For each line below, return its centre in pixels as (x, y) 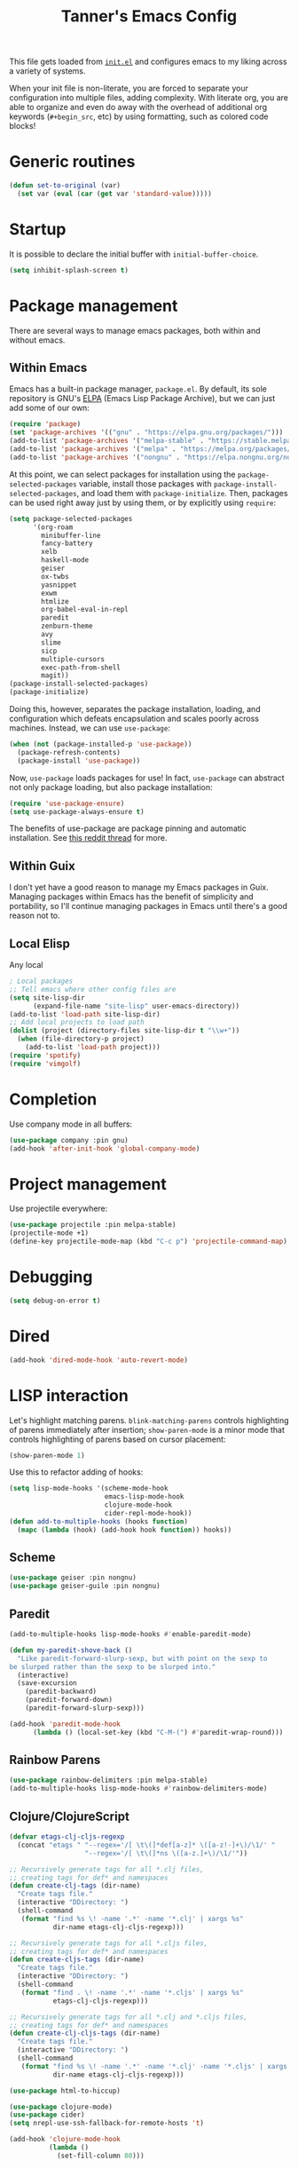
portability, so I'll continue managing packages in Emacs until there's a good (149, 906)
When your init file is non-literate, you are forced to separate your (129, 88)
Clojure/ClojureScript (70, 1816)
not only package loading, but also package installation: (111, 787)
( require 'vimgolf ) (45, 1064)
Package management (94, 306)
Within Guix (42, 866)
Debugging (51, 1277)
